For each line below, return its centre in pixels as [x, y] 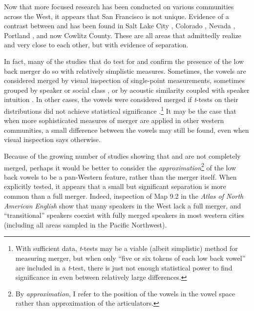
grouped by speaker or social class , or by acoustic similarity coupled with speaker [127, 90]
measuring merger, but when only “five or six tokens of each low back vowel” [130, 258]
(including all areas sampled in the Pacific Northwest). [85, 224]
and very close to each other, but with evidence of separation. [96, 45]
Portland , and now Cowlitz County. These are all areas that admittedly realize [123, 35]
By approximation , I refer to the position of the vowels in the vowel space [125, 293]
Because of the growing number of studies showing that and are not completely [122, 155]
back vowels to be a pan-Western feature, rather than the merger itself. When [120, 176]
